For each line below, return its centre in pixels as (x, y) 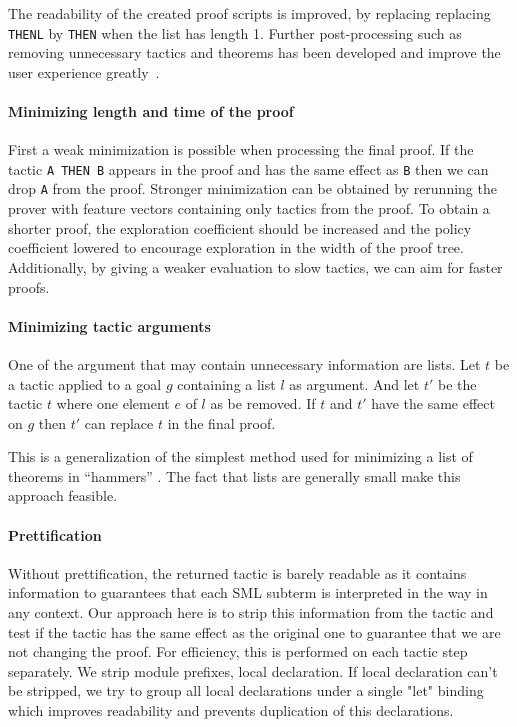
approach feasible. (63, 495)
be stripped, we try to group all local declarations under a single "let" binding (246, 690)
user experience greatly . (84, 71)
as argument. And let (354, 383)
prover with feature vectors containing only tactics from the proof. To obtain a (249, 208)
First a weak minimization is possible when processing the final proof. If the (241, 149)
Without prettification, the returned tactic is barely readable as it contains (237, 572)
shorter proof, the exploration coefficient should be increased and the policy (240, 227)
